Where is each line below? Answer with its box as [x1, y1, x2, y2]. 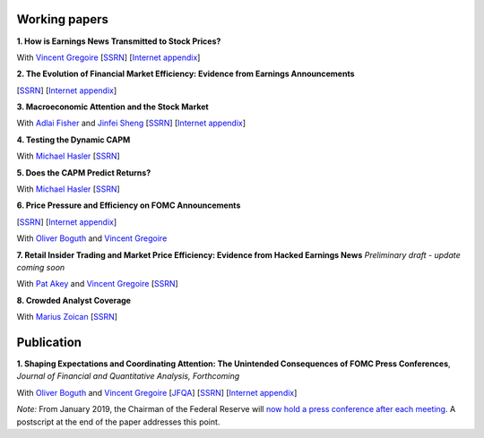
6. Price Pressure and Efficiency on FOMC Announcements [16, 200, 241, 210]
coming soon [16, 262, 65, 272]
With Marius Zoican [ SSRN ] [16, 312, 118, 322]
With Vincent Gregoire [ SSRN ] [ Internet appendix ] [16, 52, 201, 63]
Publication [16, 334, 82, 349]
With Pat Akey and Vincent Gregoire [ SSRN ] [16, 279, 178, 289]
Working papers [16, 12, 109, 27]
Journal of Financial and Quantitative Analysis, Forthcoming [16, 371, 240, 382]
